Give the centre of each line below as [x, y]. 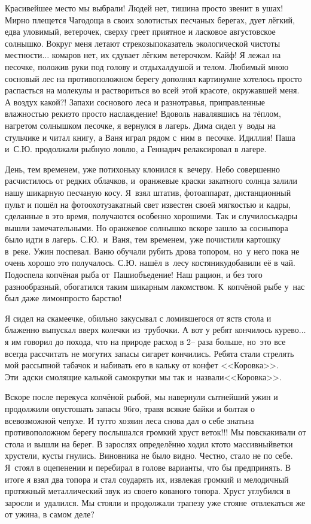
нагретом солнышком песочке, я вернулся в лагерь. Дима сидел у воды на [140, 125]
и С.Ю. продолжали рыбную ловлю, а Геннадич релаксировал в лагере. [136, 149]
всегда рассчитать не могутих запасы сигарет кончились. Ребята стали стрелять [150, 353]
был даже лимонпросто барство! [63, 298]
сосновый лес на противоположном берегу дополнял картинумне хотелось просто [153, 78]
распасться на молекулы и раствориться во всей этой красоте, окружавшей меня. [152, 90]
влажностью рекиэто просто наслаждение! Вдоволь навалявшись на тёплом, [143, 113]
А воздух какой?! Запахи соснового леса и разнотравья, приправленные [135, 102]
